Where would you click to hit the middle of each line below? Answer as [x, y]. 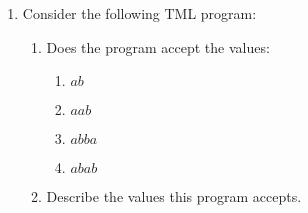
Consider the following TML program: [139, 13]
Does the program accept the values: [158, 46]
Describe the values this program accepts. [174, 196]
